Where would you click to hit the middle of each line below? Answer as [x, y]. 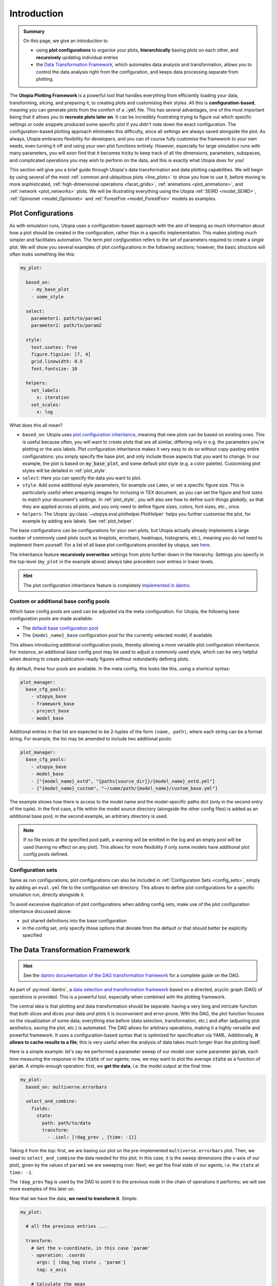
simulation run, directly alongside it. [47, 895]
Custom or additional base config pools [60, 601]
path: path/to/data [66, 1123]
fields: [41, 1108]
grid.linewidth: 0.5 [57, 362]
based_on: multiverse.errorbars [66, 1087]
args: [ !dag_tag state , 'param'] [81, 1262]
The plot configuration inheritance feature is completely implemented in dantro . [107, 585]
